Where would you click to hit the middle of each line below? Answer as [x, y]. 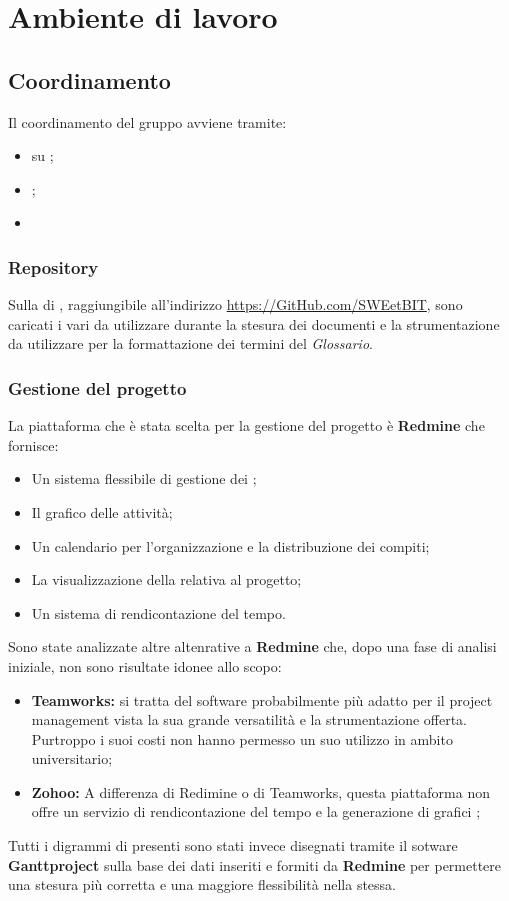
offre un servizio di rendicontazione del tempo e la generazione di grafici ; [256, 811]
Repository [53, 266]
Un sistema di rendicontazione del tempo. [158, 612]
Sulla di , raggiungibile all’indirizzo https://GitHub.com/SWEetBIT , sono [235, 304]
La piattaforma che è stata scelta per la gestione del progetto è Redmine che [246, 425]
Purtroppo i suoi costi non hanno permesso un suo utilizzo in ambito [242, 738]
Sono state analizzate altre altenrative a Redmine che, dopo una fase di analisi [252, 646]
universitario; [72, 758]
